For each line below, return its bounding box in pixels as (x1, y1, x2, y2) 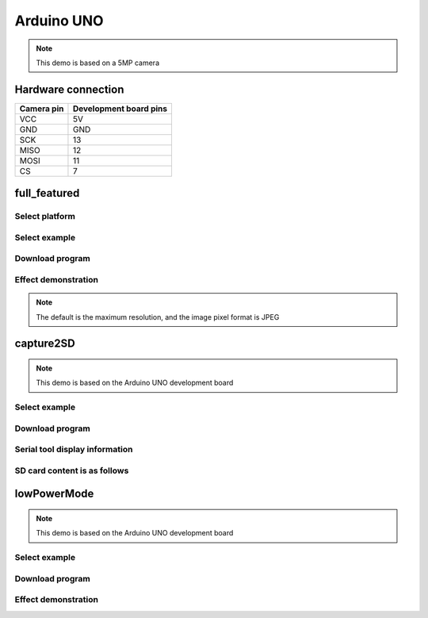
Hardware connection (14, 83, 124, 96)
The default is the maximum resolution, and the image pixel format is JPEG (36, 312, 280, 321)
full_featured (14, 186, 80, 200)
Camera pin (19, 103, 64, 114)
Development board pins (72, 103, 168, 114)
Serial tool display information (14, 444, 133, 455)
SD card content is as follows (14, 465, 129, 476)
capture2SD (14, 337, 75, 351)
